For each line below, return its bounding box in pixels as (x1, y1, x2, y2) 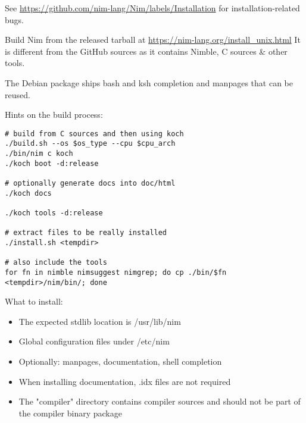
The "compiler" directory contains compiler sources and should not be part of (18, 395, 301, 408)
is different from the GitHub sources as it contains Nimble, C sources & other (5, 45, 288, 57)
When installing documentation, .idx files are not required (18, 375, 231, 387)
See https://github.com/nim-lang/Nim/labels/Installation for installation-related (5, 2, 300, 14)
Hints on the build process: (5, 108, 103, 121)
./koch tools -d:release (5, 209, 103, 217)
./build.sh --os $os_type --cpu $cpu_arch (5, 139, 176, 148)
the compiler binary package (18, 406, 122, 419)
